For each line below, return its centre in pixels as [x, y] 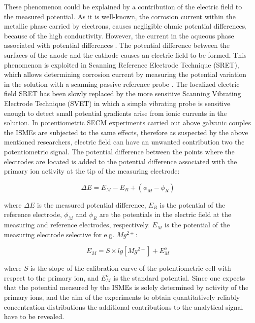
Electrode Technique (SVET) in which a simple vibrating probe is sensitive [117, 103]
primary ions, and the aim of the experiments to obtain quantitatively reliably [122, 297]
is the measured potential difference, [92, 204]
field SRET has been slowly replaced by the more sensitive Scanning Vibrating [123, 93]
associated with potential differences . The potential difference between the [117, 45]
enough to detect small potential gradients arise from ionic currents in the [115, 113]
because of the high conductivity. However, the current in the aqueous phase [119, 35]
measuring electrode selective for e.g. [59, 234]
